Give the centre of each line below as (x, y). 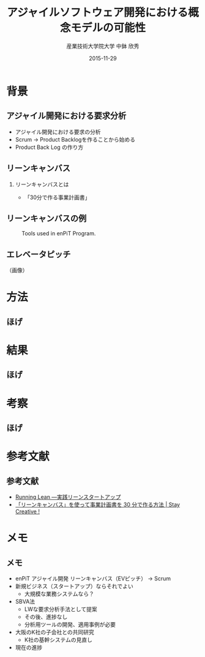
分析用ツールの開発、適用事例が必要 (70, 624)
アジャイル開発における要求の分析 (58, 132)
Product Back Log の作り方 (49, 147)
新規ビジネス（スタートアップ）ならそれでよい (74, 586)
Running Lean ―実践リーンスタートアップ (68, 496)
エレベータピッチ (39, 254)
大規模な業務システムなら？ (59, 594)
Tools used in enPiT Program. (59, 234)
